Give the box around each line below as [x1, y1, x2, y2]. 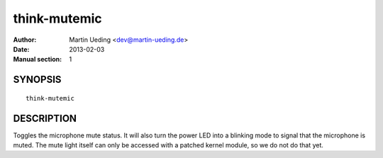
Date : [13, 45, 30, 53]
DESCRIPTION [13, 112, 77, 124]
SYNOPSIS [13, 74, 62, 86]
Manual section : [13, 55, 62, 64]
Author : [13, 35, 37, 44]
